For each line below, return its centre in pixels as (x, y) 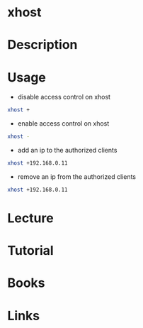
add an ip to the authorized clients (67, 151)
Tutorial (31, 251)
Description (42, 45)
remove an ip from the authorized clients (77, 176)
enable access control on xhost (63, 124)
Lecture (31, 218)
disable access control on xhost (64, 97)
